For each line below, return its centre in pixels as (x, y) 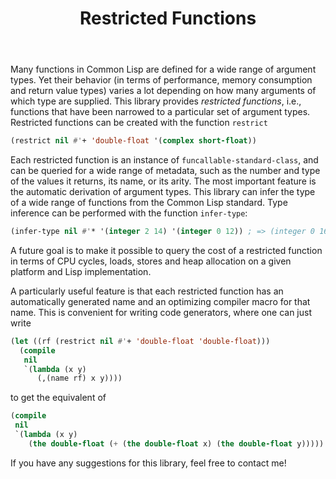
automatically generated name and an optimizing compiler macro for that (160, 301)
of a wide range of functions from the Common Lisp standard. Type (149, 203)
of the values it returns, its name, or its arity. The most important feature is (163, 181)
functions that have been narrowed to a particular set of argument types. (160, 112)
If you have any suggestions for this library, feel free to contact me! (148, 463)
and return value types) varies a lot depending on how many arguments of (163, 91)
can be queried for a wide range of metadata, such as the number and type (165, 171)
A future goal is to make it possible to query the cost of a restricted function (166, 250)
